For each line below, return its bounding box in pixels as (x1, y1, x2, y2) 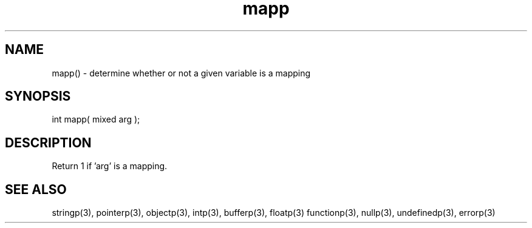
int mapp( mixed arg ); (52, 114, 140, 125)
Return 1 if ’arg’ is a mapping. (52, 161, 168, 172)
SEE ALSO (5, 181, 67, 197)
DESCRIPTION (5, 135, 92, 150)
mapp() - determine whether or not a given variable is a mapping (52, 67, 311, 78)
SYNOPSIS (5, 89, 71, 104)
